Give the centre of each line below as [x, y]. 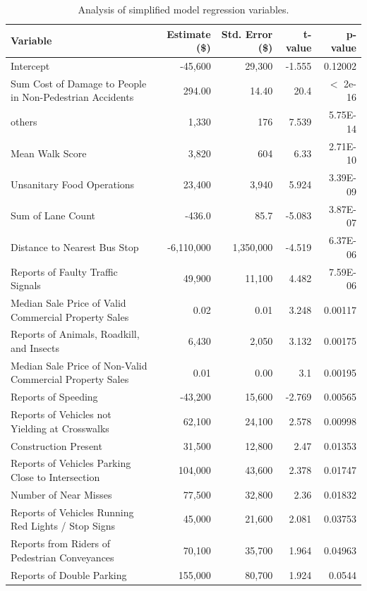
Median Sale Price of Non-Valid [79, 365]
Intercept [30, 66]
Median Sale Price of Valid [68, 302]
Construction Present [56, 445]
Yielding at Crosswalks [60, 428]
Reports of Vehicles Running [72, 512]
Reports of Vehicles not [61, 414]
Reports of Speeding [54, 397]
